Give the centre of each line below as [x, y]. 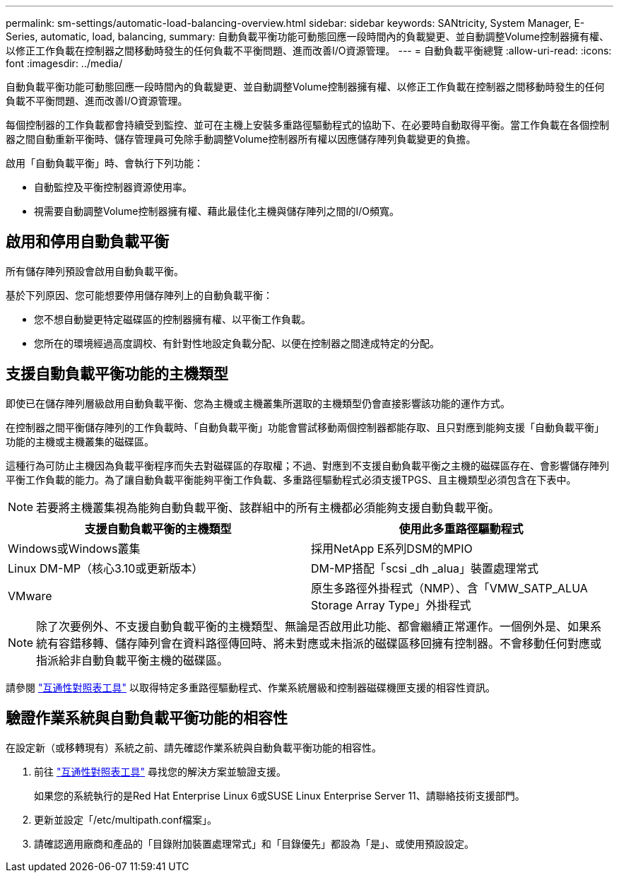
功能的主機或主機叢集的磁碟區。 [80, 441]
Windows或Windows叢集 [74, 548]
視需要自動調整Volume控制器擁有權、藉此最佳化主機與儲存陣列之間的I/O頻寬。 [217, 211]
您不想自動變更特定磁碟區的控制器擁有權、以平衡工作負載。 [172, 319]
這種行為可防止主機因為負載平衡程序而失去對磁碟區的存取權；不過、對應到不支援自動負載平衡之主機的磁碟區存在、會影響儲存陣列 [307, 465]
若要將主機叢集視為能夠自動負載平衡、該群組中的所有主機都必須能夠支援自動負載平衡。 [268, 507]
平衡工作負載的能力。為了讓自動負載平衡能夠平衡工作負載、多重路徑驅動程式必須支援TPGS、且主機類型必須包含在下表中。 [291, 479]
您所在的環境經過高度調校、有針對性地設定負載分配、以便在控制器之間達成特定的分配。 [237, 343]
